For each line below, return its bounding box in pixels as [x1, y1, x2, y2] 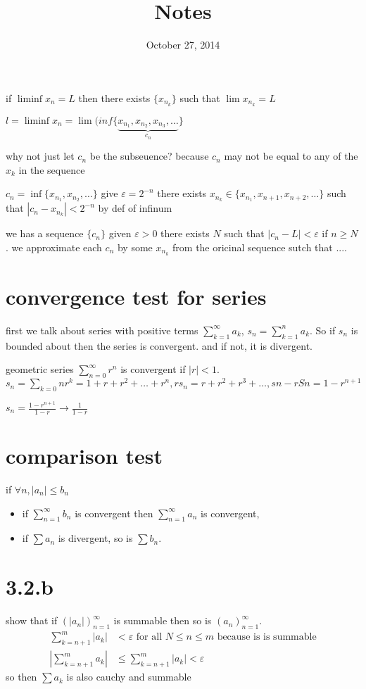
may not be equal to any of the [224, 148, 358, 163]
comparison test [6, 441, 163, 470]
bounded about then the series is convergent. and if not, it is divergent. [6, 338, 313, 353]
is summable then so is [113, 613, 212, 628]
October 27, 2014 [146, 37, 220, 52]
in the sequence [18, 162, 85, 177]
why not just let [6, 148, 75, 163]
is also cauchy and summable [66, 669, 191, 684]
